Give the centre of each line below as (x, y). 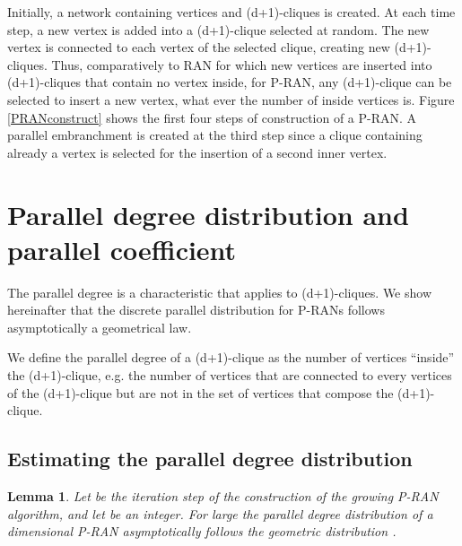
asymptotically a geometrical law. (100, 327)
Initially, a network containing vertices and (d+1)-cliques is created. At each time (231, 12)
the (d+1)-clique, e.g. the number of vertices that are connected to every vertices (230, 375)
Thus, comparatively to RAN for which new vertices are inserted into (242, 64)
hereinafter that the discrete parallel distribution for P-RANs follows (196, 310)
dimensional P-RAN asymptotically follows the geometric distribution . (202, 531)
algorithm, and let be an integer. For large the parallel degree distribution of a (220, 513)
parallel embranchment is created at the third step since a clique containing (215, 135)
